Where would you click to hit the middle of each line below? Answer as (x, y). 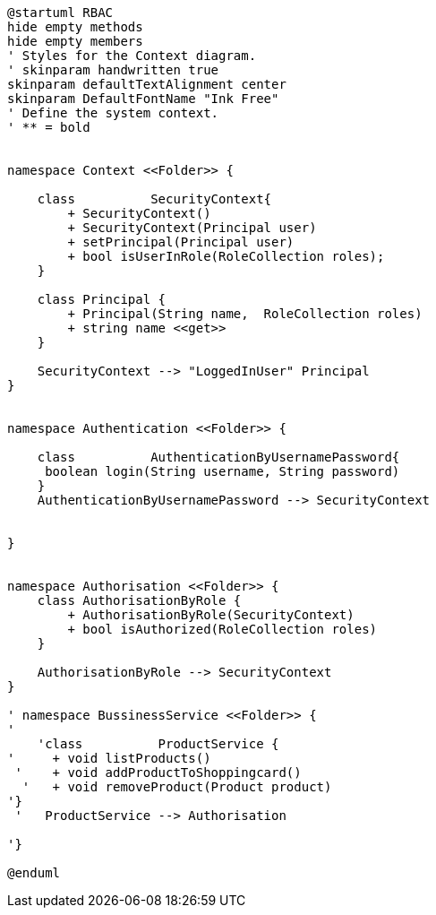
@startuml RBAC (60, 13)
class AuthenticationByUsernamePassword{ (218, 457)
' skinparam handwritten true (113, 70)
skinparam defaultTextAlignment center (147, 84)
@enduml (34, 873)
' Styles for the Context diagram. (132, 56)
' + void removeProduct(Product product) (177, 787)
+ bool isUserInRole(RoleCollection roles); (226, 256)
